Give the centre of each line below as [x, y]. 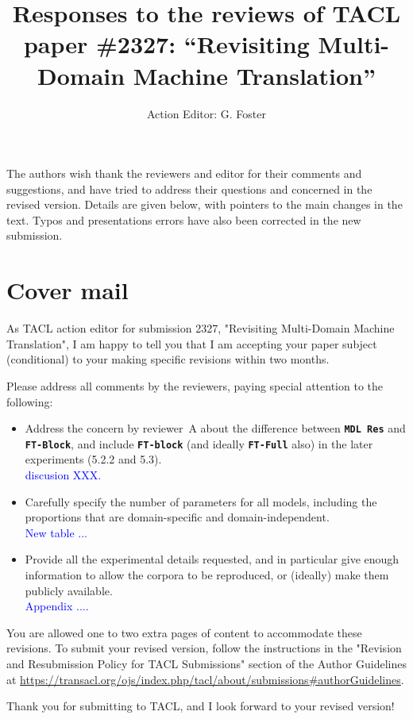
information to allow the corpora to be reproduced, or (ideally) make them [207, 575]
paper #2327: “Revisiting [166, 44]
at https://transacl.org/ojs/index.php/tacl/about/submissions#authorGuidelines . [205, 679]
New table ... [56, 532]
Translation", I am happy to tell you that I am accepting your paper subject [192, 343]
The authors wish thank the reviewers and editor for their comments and [184, 173]
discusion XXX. [63, 475]
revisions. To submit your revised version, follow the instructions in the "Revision [204, 648]
